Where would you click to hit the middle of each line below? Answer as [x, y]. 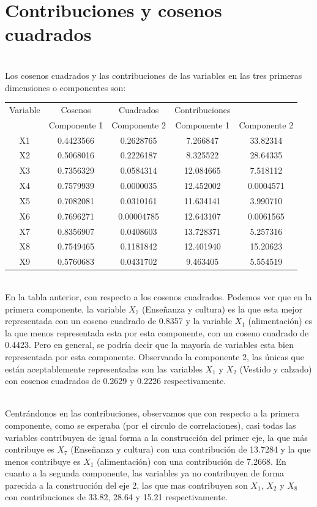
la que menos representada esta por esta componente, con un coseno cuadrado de [157, 332]
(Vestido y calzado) [276, 368]
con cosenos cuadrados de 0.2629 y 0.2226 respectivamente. [116, 381]
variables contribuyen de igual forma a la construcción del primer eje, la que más [156, 437]
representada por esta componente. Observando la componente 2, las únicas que [155, 356]
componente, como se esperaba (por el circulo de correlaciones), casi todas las [151, 425]
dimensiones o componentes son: [65, 87]
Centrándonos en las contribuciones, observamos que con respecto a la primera [152, 413]
